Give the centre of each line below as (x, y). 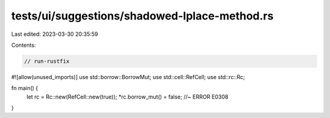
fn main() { (25, 88)
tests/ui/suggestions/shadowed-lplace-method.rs (142, 16)
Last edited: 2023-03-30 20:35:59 (55, 34)
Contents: (24, 45)
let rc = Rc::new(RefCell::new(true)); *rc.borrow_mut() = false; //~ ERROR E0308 (127, 97)
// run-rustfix (47, 61)
